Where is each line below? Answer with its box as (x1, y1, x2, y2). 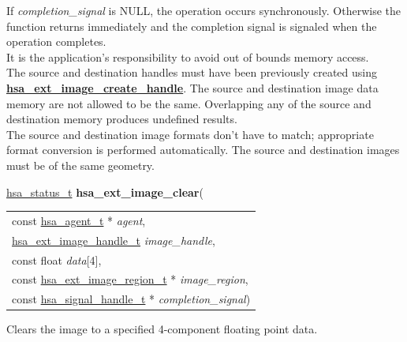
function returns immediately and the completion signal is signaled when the (6, 17, 377, 34)
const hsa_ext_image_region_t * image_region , (12, 271, 248, 288)
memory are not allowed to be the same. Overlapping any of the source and (6, 95, 372, 111)
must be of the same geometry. (6, 156, 155, 173)
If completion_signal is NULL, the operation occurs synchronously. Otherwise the (6, 2, 401, 18)
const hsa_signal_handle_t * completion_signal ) (12, 291, 251, 307)
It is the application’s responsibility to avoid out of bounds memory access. (6, 48, 369, 65)
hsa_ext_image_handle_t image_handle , (12, 231, 215, 248)
